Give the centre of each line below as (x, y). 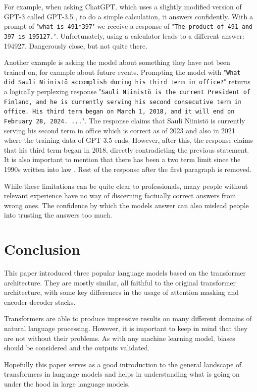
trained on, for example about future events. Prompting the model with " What (122, 72)
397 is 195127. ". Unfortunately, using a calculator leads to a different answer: (124, 35)
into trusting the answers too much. (58, 215)
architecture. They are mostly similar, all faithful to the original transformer (120, 282)
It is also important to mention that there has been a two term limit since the (122, 159)
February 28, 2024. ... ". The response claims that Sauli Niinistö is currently (125, 120)
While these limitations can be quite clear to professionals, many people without (126, 186)
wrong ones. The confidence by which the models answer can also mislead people (127, 205)
